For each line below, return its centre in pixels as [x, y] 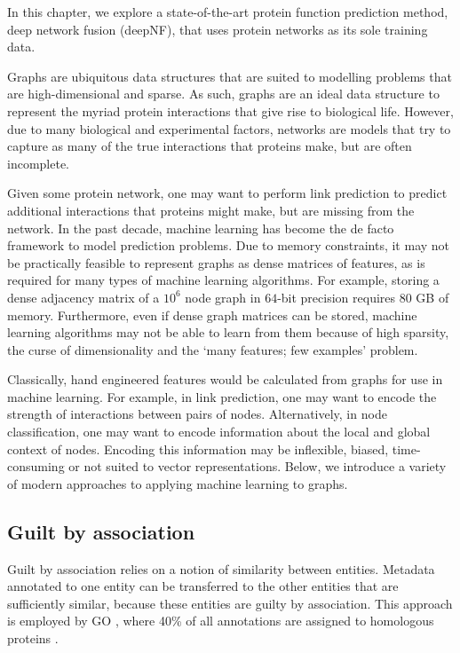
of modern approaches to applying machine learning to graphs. [178, 483]
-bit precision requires [337, 297]
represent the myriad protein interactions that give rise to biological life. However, [230, 110]
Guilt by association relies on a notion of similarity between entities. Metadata [221, 568]
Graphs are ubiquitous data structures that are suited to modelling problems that [230, 76]
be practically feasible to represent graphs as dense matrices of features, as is [216, 262]
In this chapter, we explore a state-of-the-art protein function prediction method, [228, 12]
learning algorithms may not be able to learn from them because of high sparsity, [228, 332]
